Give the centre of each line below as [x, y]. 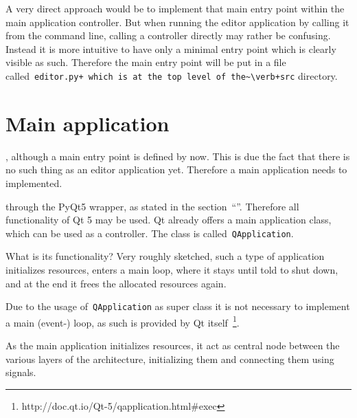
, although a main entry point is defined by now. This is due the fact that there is [178, 156]
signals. [21, 372]
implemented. [34, 183]
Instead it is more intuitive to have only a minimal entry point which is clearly [171, 48]
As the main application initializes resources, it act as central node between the [173, 345]
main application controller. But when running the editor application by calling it [177, 22]
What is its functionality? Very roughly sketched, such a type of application [165, 256]
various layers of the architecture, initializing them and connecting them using [170, 359]
